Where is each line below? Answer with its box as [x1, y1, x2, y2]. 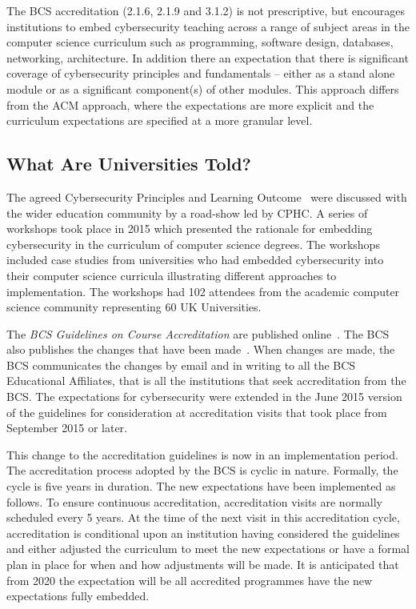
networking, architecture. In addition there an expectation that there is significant [6, 49, 409, 66]
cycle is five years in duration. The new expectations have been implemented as [6, 478, 396, 495]
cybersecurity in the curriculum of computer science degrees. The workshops [6, 235, 380, 252]
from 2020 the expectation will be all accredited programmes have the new [6, 571, 373, 588]
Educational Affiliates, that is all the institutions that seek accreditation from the [6, 372, 406, 389]
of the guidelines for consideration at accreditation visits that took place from [6, 403, 387, 420]
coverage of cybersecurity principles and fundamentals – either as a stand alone [6, 65, 395, 82]
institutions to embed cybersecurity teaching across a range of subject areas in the [6, 18, 410, 34]
